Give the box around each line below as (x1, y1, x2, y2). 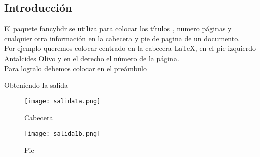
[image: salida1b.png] (24, 130, 101, 138)
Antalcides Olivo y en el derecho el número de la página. (4, 53, 179, 63)
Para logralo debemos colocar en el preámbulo (4, 63, 147, 73)
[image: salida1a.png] (24, 97, 101, 105)
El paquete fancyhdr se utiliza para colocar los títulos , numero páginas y (4, 23, 232, 34)
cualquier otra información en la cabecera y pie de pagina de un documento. (4, 33, 240, 43)
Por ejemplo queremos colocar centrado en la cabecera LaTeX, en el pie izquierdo (4, 43, 256, 54)
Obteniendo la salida (4, 80, 68, 90)
